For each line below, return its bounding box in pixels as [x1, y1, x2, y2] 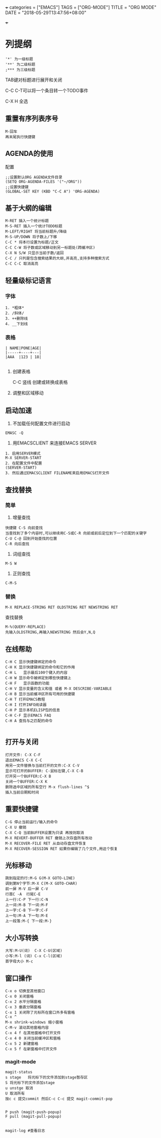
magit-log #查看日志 [5, 1128, 45, 1133]
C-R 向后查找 [5, 541, 30, 546]
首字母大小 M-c [5, 959, 34, 964]
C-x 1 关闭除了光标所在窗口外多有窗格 [5, 1010, 75, 1015]
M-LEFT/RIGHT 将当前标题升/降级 [5, 229, 67, 234]
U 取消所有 [5, 1091, 25, 1096]
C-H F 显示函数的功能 [5, 680, 50, 686]
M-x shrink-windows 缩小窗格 [5, 1020, 63, 1025]
